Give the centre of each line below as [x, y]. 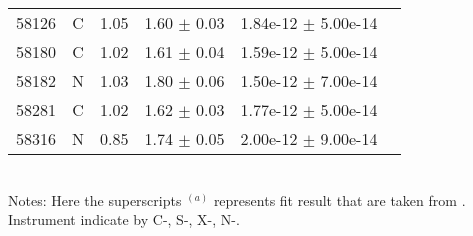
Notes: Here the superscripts [95, 199]
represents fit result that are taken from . [339, 199]
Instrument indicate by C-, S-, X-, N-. [124, 219]
